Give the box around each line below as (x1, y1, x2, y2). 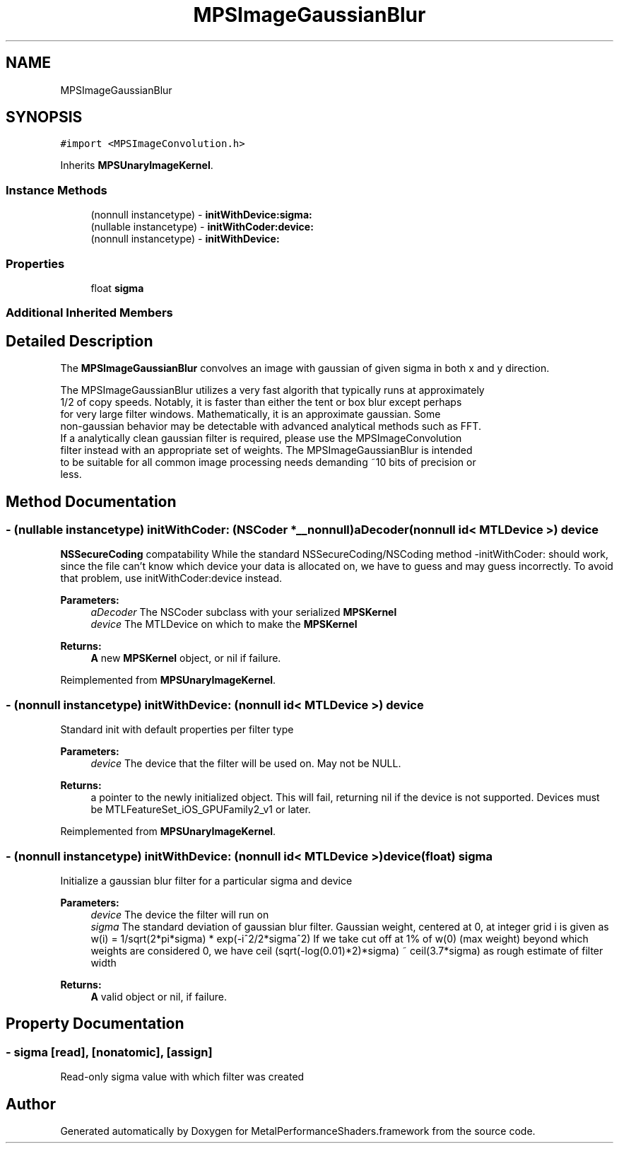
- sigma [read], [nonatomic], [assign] (6, 1044, 213, 1059)
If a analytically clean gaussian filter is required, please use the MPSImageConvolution (60, 432, 462, 445)
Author (6, 1095, 56, 1113)
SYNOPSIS (6, 108, 83, 127)
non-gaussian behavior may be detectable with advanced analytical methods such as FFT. (60, 420, 481, 433)
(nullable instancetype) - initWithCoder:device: (90, 221, 314, 233)
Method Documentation (6, 492, 177, 511)
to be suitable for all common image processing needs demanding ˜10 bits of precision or (60, 456, 476, 469)
